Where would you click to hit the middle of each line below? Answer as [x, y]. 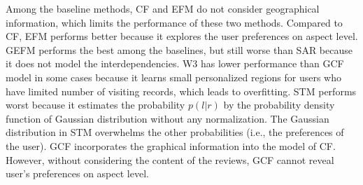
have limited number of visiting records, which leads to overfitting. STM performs [181, 91]
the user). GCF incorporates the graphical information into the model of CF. [171, 145]
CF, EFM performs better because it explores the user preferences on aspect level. [182, 36]
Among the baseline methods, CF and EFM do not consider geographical [163, 8]
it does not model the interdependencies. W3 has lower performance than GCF [175, 63]
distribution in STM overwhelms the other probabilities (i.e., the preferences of [175, 132]
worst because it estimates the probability [95, 105]
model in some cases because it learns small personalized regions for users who [174, 77]
